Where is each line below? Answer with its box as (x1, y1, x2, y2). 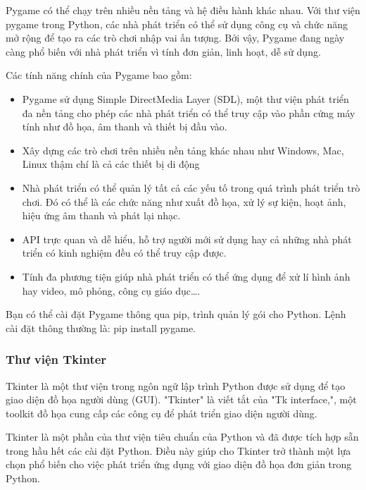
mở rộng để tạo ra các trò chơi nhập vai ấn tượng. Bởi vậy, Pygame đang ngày (6, 30, 345, 45)
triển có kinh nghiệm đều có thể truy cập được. (22, 245, 227, 260)
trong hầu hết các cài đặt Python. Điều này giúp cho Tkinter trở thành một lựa (6, 443, 351, 458)
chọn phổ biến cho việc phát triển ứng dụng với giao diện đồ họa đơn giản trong (6, 457, 352, 472)
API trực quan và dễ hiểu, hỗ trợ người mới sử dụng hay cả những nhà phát (22, 231, 352, 246)
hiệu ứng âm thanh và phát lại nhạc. (22, 208, 181, 223)
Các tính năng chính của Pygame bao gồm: (6, 68, 192, 82)
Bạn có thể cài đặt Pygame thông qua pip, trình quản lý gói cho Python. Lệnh (6, 307, 346, 321)
